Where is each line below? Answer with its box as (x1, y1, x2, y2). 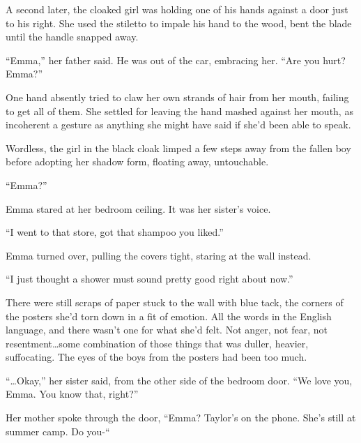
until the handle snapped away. (6, 29, 139, 44)
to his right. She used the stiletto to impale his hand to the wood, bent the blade (6, 15, 352, 30)
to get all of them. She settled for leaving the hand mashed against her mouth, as (6, 103, 353, 118)
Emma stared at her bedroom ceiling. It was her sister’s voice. (6, 201, 271, 216)
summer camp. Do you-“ (6, 423, 110, 438)
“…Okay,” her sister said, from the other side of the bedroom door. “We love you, (6, 373, 353, 387)
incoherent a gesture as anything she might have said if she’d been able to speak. (6, 117, 351, 132)
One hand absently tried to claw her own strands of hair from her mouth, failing (6, 89, 349, 104)
